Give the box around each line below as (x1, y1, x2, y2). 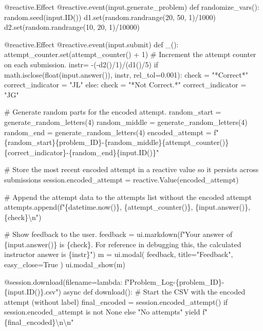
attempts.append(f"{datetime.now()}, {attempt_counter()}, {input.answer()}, (4, 201, 251, 212)
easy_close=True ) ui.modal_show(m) (4, 259, 125, 270)
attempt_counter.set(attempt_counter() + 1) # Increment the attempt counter (4, 49, 256, 60)
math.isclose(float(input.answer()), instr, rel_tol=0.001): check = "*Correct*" (4, 69, 248, 80)
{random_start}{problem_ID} (4, 137, 102, 148)
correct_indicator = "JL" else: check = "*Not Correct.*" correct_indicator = (4, 79, 247, 90)
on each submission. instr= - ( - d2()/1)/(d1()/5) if (4, 59, 158, 69)
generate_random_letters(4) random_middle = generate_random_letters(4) (4, 116, 248, 127)
